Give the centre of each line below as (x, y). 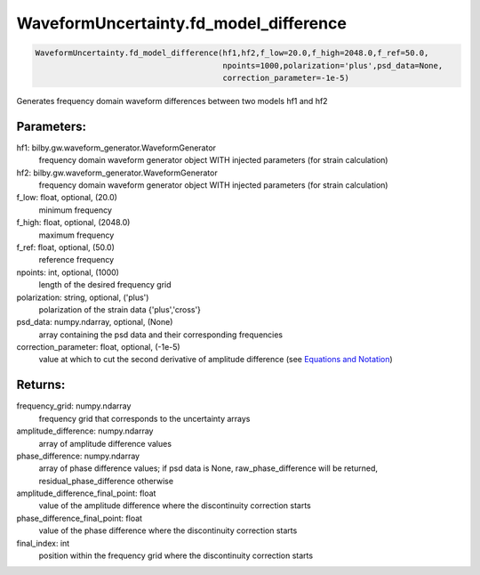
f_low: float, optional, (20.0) (67, 198)
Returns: (41, 385)
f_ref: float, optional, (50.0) (66, 247)
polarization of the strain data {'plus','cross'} (120, 309)
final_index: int (43, 543)
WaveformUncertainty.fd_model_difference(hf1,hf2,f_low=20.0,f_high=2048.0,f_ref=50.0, (232, 53)
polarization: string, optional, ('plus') (83, 297)
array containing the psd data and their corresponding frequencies (161, 335)
